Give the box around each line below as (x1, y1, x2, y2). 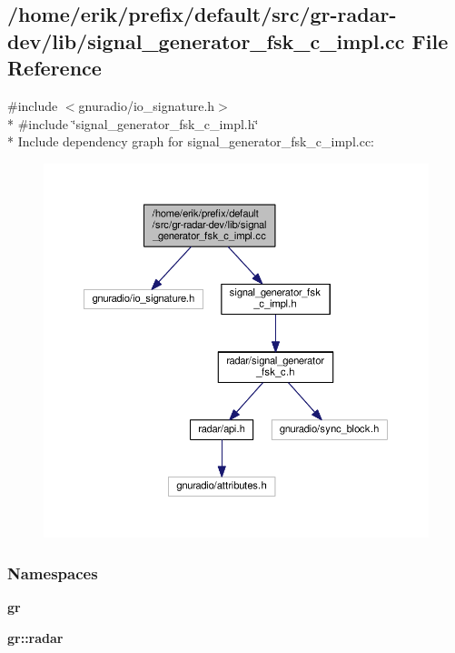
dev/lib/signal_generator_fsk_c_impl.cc (7, 26, 405, 55)
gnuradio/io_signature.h (78, 95, 215, 115)
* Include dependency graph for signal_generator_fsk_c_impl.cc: (7, 132, 375, 151)
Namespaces (7, 561, 98, 584)
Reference (7, 54, 102, 82)
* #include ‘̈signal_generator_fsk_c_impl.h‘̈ (7, 114, 259, 133)
